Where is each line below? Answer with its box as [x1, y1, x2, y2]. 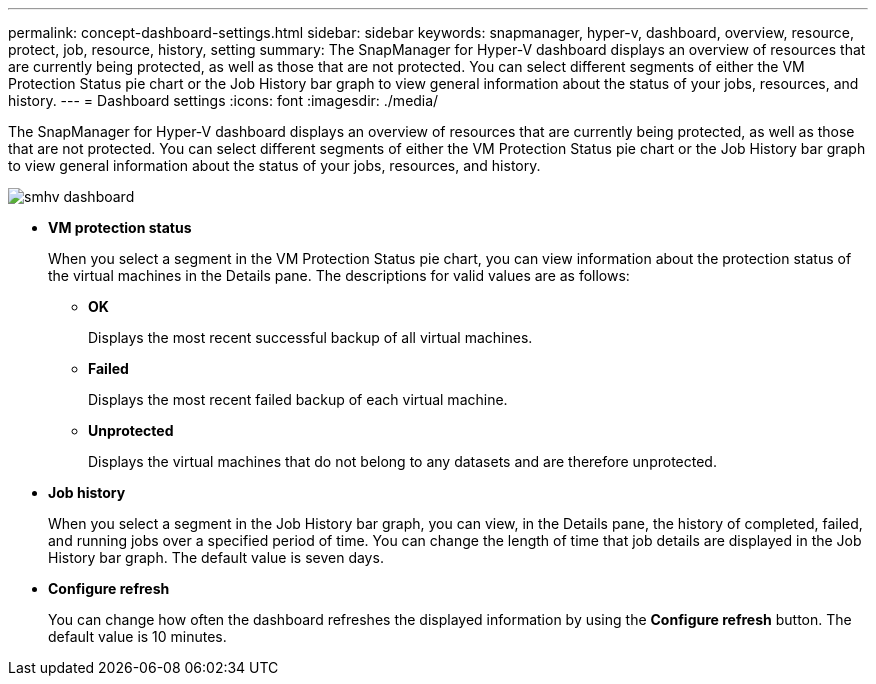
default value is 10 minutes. [48, 628, 227, 645]
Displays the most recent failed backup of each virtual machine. [88, 391, 508, 408]
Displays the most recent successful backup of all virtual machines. [88, 329, 533, 346]
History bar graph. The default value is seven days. [48, 549, 384, 566]
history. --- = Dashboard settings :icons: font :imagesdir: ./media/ [8, 92, 439, 109]
